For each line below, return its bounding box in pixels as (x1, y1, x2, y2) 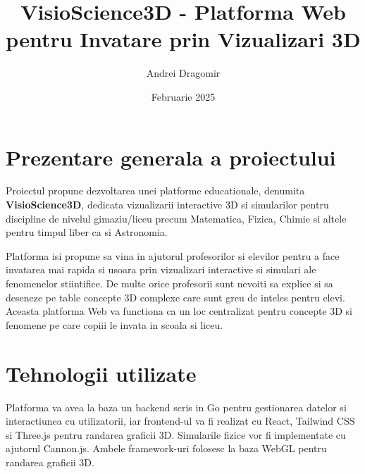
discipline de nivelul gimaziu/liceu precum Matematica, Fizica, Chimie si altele (6, 211, 347, 225)
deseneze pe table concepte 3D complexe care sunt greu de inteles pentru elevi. (6, 289, 345, 304)
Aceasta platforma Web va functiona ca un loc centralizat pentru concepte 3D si (6, 304, 352, 318)
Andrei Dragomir (146, 66, 221, 80)
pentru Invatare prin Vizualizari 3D (6, 25, 361, 54)
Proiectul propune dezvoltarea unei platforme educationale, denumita (6, 183, 305, 198)
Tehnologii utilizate (6, 358, 197, 387)
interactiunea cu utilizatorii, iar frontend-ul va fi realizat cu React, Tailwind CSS (6, 413, 355, 428)
